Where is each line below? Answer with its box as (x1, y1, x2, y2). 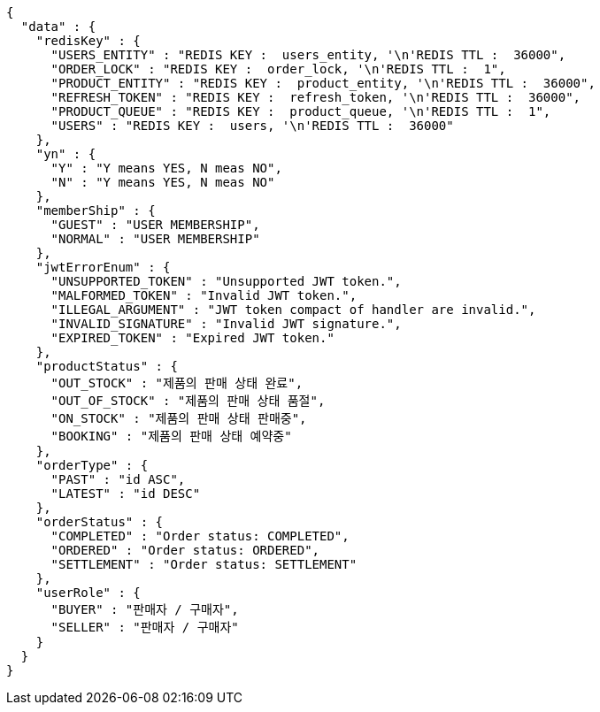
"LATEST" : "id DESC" (50, 486, 201, 501)
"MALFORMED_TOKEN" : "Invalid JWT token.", (50, 288, 358, 302)
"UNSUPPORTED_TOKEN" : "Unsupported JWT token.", (50, 274, 402, 288)
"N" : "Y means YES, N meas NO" (50, 175, 275, 189)
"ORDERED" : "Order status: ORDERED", (50, 543, 320, 557)
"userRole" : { (35, 586, 141, 600)
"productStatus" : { (35, 359, 178, 373)
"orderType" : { (35, 458, 149, 472)
